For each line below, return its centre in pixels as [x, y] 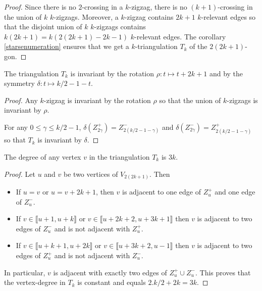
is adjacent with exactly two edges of [110, 272]
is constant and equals [112, 282]
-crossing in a [102, 7]
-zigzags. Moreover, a [86, 16]
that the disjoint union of [43, 27]
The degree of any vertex [43, 156]
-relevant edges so [228, 16]
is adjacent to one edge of [162, 192]
